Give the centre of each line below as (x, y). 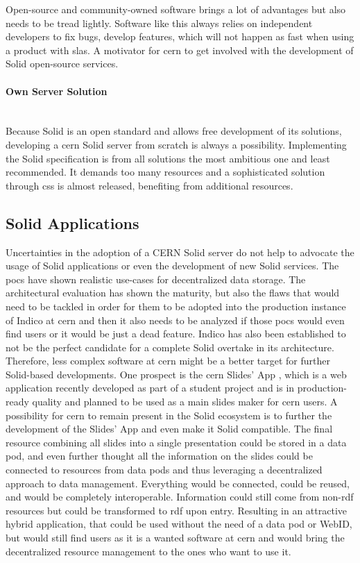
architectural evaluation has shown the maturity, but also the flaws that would (173, 293)
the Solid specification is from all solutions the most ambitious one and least (168, 158)
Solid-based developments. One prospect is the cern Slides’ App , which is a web (176, 374)
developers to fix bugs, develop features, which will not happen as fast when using (180, 36)
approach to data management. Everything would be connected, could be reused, (178, 483)
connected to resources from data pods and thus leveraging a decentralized (164, 470)
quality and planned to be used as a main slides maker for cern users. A (185, 402)
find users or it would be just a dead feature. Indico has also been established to (176, 334)
